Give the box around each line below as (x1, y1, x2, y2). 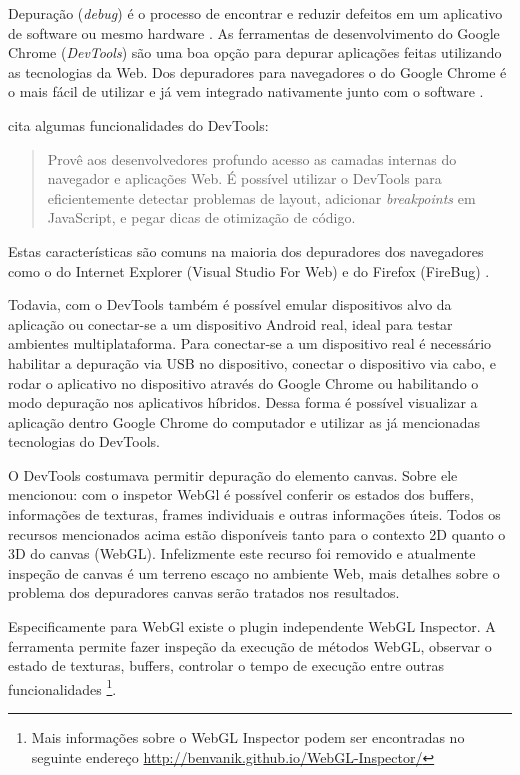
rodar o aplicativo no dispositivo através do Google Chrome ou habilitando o (8, 372, 479, 393)
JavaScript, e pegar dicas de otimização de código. (47, 207, 356, 228)
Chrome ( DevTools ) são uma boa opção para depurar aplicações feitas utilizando (8, 42, 502, 63)
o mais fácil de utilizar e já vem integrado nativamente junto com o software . (8, 81, 484, 102)
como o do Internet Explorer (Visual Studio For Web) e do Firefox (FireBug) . (8, 260, 490, 281)
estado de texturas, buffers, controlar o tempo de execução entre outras (8, 655, 445, 676)
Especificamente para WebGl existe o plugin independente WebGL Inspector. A (8, 616, 496, 637)
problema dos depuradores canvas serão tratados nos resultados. (8, 582, 400, 603)
